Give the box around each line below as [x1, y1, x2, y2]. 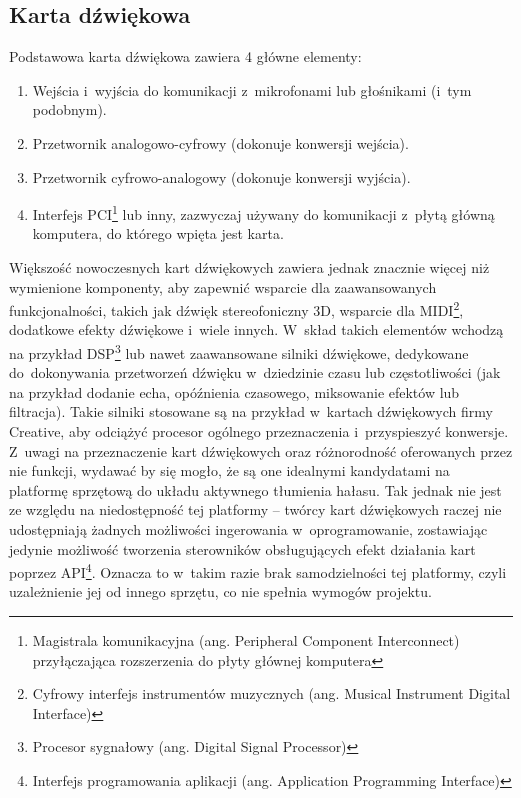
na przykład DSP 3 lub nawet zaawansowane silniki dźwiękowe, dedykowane [9, 340, 469, 363]
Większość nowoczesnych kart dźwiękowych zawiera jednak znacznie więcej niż [9, 257, 490, 278]
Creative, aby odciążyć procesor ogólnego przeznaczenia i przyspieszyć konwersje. [9, 421, 509, 442]
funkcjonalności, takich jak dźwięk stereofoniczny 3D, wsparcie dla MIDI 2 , [9, 297, 464, 320]
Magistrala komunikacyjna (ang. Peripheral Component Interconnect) [32, 630, 460, 651]
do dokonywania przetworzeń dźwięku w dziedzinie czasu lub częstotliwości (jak [9, 362, 501, 383]
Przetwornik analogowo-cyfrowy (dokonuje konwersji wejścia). [32, 132, 409, 153]
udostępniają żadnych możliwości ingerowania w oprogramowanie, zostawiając [9, 519, 488, 540]
